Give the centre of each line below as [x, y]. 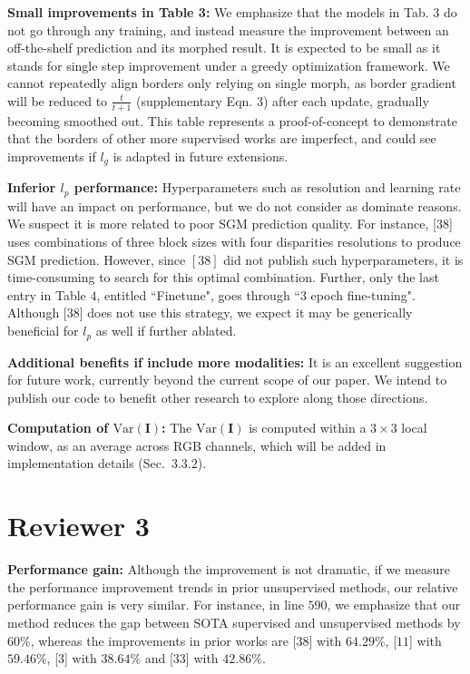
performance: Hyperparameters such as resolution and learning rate [267, 187]
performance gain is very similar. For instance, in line [156, 605]
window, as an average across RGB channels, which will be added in [197, 445]
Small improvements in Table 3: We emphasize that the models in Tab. [218, 12]
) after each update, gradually [346, 100]
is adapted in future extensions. [201, 156]
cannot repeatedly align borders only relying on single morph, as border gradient [232, 83]
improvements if [52, 156]
